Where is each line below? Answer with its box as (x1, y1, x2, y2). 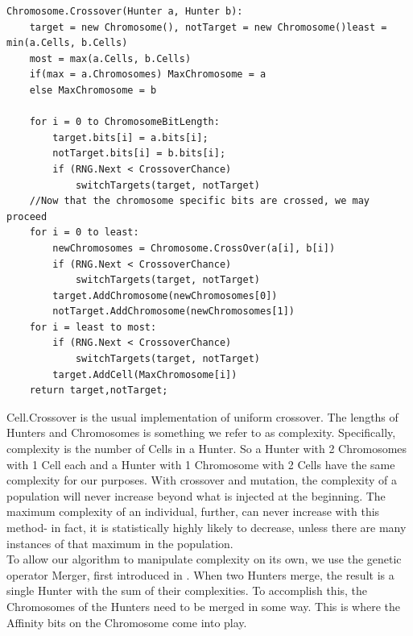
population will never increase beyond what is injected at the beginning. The (6, 487, 386, 504)
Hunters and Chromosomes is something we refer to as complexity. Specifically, (6, 424, 396, 441)
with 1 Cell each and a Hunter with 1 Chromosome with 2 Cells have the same (6, 455, 395, 472)
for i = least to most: (29, 321, 157, 333)
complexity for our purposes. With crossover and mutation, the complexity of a (6, 472, 398, 488)
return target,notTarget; (29, 385, 168, 397)
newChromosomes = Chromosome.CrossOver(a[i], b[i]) (52, 242, 336, 254)
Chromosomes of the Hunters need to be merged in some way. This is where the (6, 597, 400, 614)
